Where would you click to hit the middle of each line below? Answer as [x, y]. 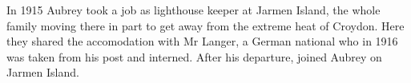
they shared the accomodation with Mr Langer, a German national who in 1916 [202, 41]
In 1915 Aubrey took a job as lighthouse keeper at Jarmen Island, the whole [193, 10]
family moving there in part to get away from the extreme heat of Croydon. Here [205, 25]
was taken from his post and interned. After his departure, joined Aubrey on [194, 56]
